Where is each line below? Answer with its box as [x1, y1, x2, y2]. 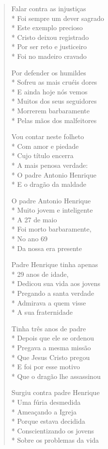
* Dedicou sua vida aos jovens [11, 278, 100, 288]
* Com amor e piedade [11, 141, 79, 151]
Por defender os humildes [11, 67, 86, 77]
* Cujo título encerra [11, 150, 74, 161]
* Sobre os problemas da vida [11, 435, 99, 445]
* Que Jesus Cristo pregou [11, 352, 90, 362]
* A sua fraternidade [11, 307, 73, 317]
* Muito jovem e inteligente [11, 205, 93, 215]
